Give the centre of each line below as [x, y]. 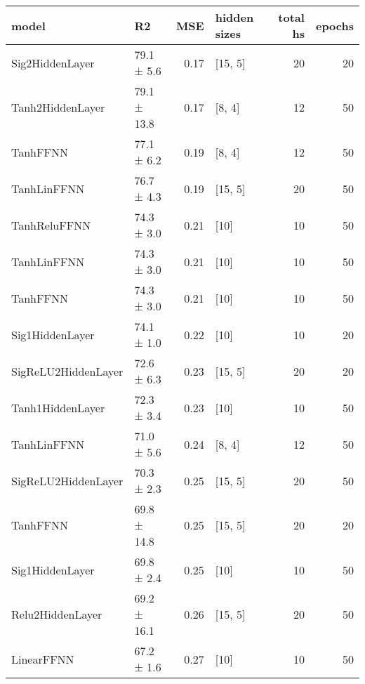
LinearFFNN [43, 659]
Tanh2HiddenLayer [58, 107]
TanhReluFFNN [51, 225]
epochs [334, 25]
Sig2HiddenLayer [53, 63]
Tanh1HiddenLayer [58, 407]
